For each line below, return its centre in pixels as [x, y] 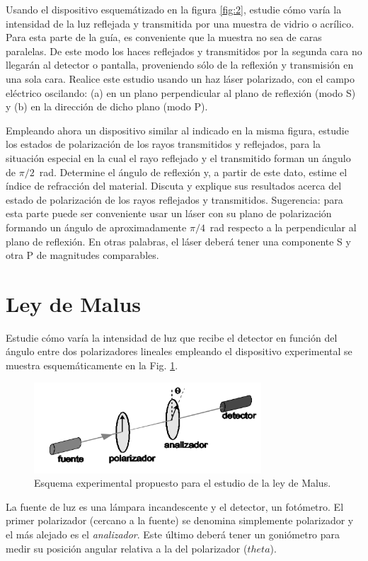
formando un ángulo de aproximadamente [96, 227]
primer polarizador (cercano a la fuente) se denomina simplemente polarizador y [180, 520]
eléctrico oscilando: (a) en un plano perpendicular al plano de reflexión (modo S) [181, 92]
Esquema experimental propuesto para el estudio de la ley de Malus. [183, 483]
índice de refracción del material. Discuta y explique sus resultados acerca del [174, 186]
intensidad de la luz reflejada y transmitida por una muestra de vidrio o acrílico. [180, 23]
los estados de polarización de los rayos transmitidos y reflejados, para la [163, 144]
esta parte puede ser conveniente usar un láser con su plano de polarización [169, 213]
